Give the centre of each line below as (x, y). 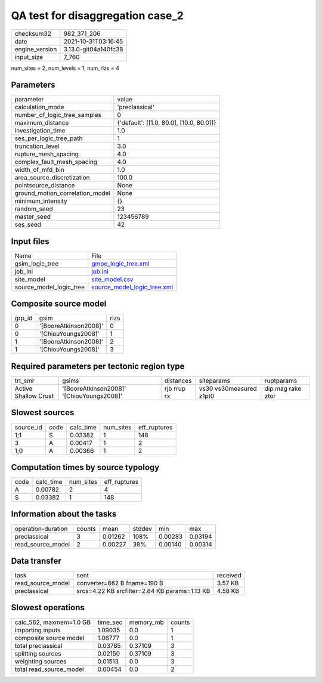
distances (178, 381)
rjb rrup (175, 389)
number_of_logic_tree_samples (58, 115)
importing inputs (38, 630)
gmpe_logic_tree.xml (120, 264)
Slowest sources (43, 412)
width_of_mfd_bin (40, 170)
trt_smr (25, 381)
